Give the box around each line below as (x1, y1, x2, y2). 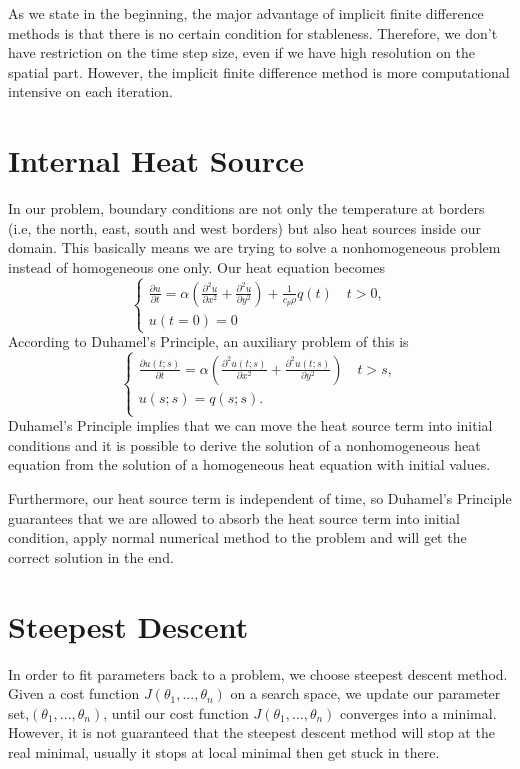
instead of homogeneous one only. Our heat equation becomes (8, 256, 386, 277)
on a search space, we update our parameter (230, 683, 501, 704)
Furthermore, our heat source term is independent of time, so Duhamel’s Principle (8, 488, 512, 508)
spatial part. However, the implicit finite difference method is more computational (8, 61, 510, 82)
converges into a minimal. (340, 702, 497, 723)
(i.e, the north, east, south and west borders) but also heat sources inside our (8, 217, 481, 238)
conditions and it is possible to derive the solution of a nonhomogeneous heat (8, 434, 481, 455)
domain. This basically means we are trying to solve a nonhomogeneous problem (8, 237, 501, 258)
